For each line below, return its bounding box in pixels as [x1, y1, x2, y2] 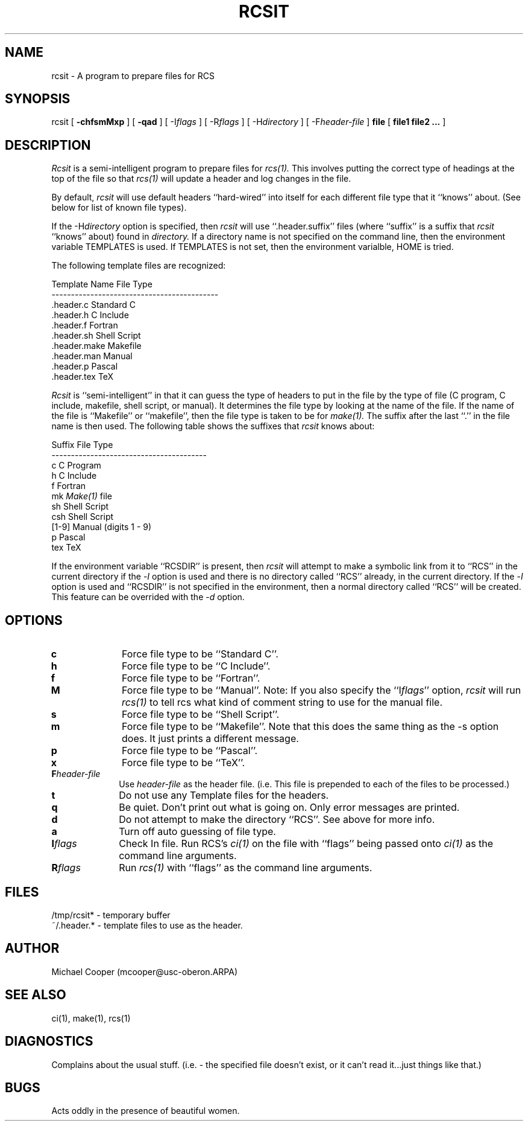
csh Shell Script [51, 511, 114, 522]
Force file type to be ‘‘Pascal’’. [121, 744, 258, 757]
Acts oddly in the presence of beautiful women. [51, 1105, 240, 1116]
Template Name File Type [51, 279, 152, 290]
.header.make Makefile [51, 341, 142, 351]
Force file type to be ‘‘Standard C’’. [121, 648, 278, 661]
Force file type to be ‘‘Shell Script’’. [121, 708, 280, 721]
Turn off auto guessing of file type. [119, 825, 276, 838]
